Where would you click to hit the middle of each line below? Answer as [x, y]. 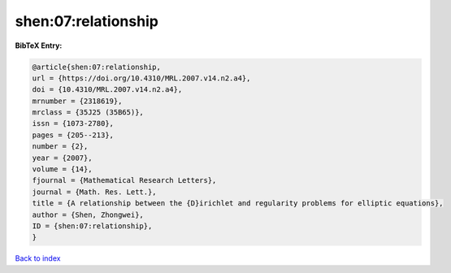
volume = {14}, [62, 169]
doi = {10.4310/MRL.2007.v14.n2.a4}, [107, 90]
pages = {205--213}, [73, 135]
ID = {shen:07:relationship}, [92, 226]
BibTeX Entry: [39, 45]
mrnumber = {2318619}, [77, 101]
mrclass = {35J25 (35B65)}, [88, 113]
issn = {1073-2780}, [73, 123]
